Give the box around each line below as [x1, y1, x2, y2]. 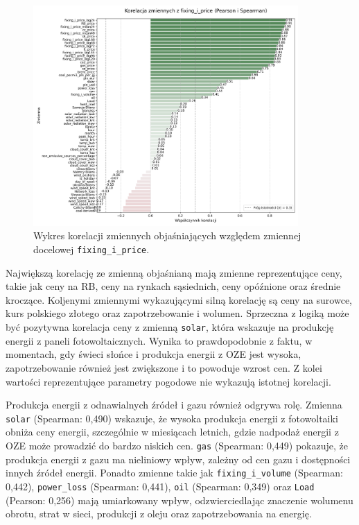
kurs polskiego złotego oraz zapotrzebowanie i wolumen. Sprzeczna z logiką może [6, 306, 349, 320]
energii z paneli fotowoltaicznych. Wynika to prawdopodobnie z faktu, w [6, 333, 313, 347]
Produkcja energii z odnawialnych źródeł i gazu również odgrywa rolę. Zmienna [6, 397, 342, 412]
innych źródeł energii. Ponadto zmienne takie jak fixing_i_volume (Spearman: [6, 465, 343, 480]
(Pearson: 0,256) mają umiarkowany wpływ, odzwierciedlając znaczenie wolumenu [6, 492, 353, 507]
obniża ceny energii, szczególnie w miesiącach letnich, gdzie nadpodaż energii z [6, 424, 339, 439]
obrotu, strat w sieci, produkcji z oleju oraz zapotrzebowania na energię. [6, 506, 312, 521]
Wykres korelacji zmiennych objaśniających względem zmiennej [33, 228, 301, 243]
